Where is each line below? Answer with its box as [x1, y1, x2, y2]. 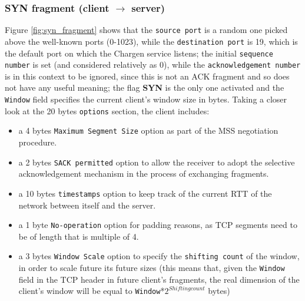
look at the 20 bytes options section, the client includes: [5, 104, 210, 117]
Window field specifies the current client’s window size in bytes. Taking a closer [5, 93, 287, 105]
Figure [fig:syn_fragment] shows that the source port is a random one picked [5, 24, 288, 36]
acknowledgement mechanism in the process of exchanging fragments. [18, 167, 269, 180]
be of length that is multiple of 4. [18, 230, 139, 242]
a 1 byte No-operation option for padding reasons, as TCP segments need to [18, 219, 297, 231]
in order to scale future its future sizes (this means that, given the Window [18, 262, 285, 273]
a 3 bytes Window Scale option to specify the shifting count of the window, [18, 250, 300, 262]
